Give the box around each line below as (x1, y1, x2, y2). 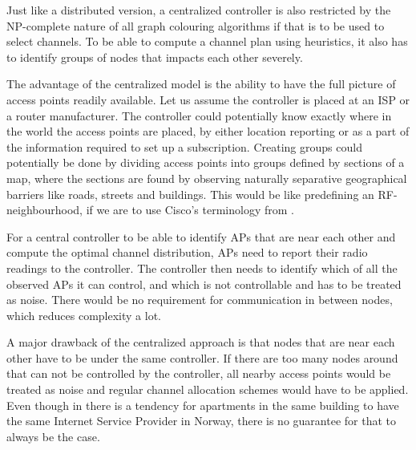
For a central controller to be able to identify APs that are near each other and (6, 228, 396, 245)
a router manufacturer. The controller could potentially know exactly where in (6, 107, 392, 124)
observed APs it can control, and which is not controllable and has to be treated (6, 275, 402, 292)
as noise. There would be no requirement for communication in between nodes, (6, 291, 393, 308)
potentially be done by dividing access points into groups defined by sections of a (6, 154, 405, 171)
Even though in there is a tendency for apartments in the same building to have (6, 396, 399, 413)
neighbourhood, (6, 201, 83, 218)
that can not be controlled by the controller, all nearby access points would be (6, 365, 391, 382)
